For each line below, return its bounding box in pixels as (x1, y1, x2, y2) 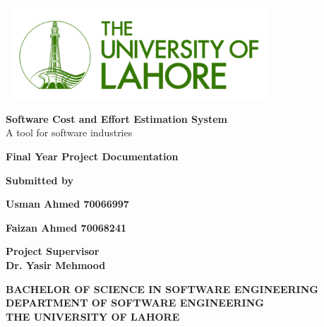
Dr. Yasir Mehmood (6, 258, 106, 273)
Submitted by (6, 172, 73, 187)
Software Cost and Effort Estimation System (6, 111, 227, 126)
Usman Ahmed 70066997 (6, 196, 129, 211)
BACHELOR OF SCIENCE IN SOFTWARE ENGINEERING (6, 281, 318, 296)
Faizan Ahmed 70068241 (6, 220, 126, 234)
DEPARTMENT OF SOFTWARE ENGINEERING (6, 295, 264, 310)
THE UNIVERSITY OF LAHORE (6, 309, 180, 323)
